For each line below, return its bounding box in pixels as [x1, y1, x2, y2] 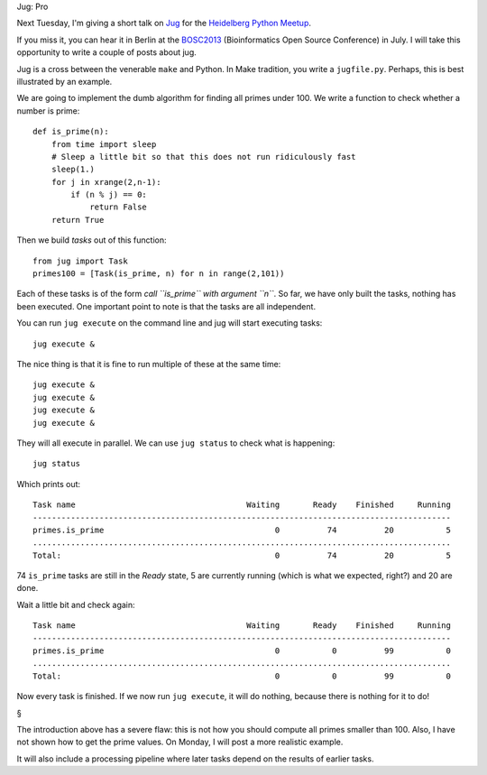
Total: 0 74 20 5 [32, 550, 451, 560]
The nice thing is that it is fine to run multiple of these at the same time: [16, 358, 281, 369]
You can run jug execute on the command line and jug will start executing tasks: [16, 318, 323, 328]
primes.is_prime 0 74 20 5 [32, 524, 451, 535]
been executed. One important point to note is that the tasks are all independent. [16, 300, 316, 311]
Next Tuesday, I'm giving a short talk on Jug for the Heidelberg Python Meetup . [16, 18, 311, 29]
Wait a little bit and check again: [16, 599, 135, 610]
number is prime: [16, 105, 80, 116]
